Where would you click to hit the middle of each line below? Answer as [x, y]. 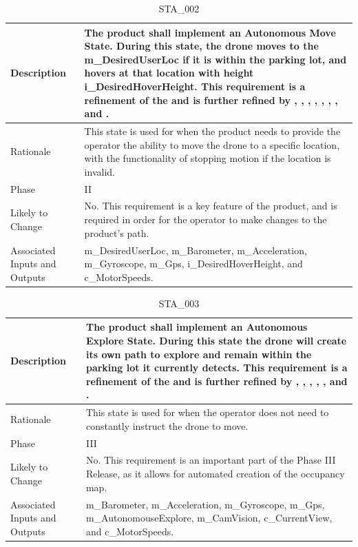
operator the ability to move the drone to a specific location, [212, 144]
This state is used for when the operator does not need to [207, 412]
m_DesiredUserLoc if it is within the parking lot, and [215, 59]
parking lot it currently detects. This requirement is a [217, 368]
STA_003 [179, 303]
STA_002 [179, 8]
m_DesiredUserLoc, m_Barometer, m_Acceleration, [196, 250]
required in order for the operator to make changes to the [206, 219]
